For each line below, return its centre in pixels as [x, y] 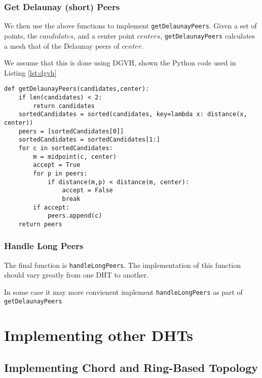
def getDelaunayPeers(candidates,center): [77, 89]
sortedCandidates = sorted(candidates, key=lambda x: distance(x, [133, 114]
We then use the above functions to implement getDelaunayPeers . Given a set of [130, 26]
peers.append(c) [75, 216]
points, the [21, 35]
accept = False [87, 191]
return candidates [64, 106]
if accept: [51, 207]
